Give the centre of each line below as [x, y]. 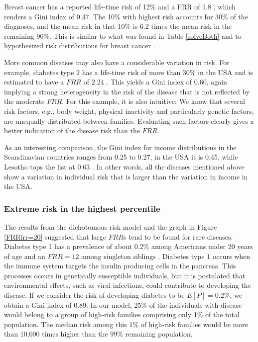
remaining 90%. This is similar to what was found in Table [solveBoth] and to [123, 36]
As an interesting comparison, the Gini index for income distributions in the [120, 147]
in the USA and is [225, 72]
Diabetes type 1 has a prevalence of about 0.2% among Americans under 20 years [129, 246]
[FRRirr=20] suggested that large [55, 236]
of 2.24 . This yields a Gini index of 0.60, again [155, 82]
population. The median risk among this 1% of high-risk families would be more [126, 324]
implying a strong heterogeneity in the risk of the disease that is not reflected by [127, 91]
